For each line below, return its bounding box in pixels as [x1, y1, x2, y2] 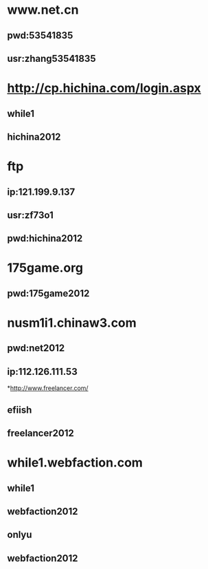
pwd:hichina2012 [7, 233, 83, 244]
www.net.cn [7, 2, 79, 18]
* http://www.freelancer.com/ [7, 384, 89, 392]
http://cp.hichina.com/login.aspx [7, 80, 201, 96]
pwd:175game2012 [7, 288, 90, 299]
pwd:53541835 [7, 30, 73, 41]
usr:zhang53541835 [7, 52, 96, 64]
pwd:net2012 [7, 343, 65, 354]
